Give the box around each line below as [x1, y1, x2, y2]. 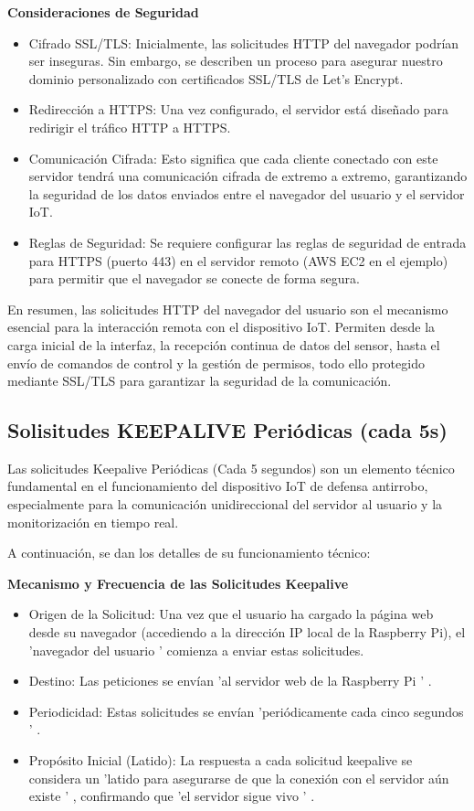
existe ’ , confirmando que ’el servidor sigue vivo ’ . [28, 786, 315, 806]
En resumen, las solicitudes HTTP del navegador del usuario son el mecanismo [7, 299, 448, 318]
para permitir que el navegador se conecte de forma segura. [28, 269, 360, 288]
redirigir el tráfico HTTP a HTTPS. [28, 117, 231, 136]
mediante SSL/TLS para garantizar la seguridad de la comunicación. [7, 371, 392, 390]
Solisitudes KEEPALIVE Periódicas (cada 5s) [7, 416, 448, 444]
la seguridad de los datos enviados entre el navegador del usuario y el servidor [28, 184, 465, 203]
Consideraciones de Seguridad [7, 3, 199, 21]
